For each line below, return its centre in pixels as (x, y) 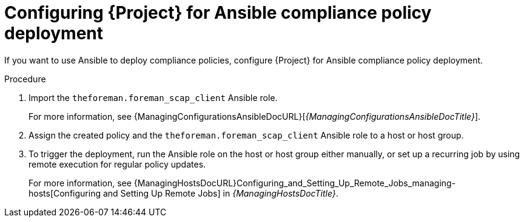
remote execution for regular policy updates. (117, 164)
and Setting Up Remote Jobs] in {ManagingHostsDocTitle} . (220, 193)
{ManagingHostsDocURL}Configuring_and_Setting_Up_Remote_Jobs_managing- (295, 183)
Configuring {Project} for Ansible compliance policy (218, 13)
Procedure (25, 79)
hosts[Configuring (65, 193)
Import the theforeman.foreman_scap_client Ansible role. (153, 97)
